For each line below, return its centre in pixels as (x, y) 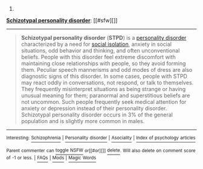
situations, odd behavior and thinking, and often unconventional (100, 50)
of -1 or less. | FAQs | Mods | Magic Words (51, 158)
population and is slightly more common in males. (83, 121)
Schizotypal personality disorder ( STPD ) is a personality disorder (104, 38)
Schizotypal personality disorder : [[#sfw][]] (62, 20)
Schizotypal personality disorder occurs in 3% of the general (97, 115)
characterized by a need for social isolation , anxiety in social (96, 44)
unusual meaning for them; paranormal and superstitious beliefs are (105, 95)
